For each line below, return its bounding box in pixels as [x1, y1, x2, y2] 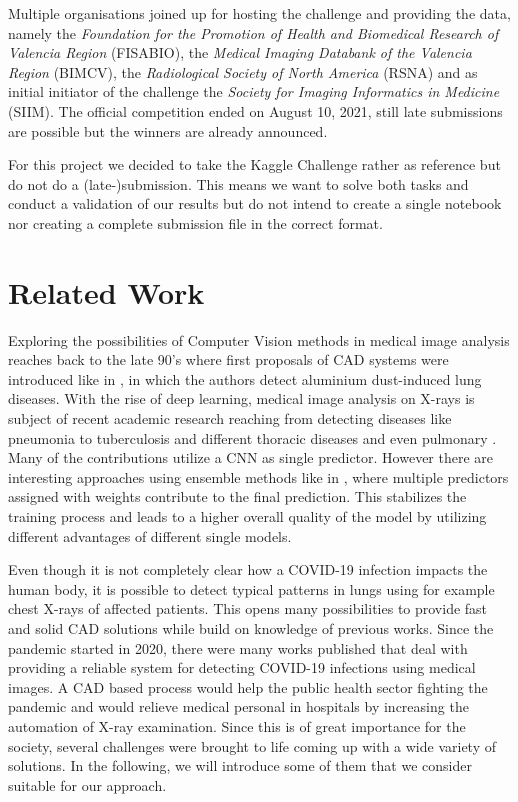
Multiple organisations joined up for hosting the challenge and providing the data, [8, 3, 511, 23]
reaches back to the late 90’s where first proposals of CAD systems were [8, 349, 449, 370]
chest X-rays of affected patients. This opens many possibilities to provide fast [8, 598, 488, 619]
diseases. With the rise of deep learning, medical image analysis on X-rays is [8, 388, 475, 409]
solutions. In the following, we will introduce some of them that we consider [8, 755, 472, 776]
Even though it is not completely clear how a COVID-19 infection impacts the [8, 559, 488, 580]
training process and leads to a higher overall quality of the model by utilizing [8, 506, 487, 526]
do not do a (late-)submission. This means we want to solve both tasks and [8, 173, 469, 194]
